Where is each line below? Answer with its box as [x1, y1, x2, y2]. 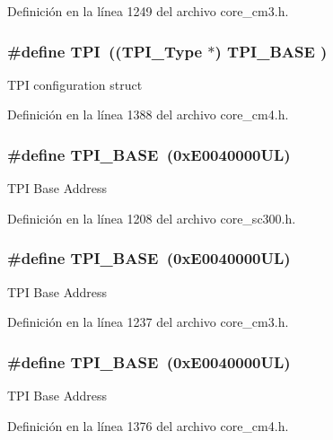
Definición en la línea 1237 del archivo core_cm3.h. [7, 312, 289, 331]
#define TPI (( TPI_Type [7, 40, 203, 62]
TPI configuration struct [7, 75, 143, 93]
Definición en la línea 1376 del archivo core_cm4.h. [7, 416, 289, 435]
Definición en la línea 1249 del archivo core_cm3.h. [7, 2, 289, 20]
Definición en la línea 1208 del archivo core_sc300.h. [7, 208, 296, 227]
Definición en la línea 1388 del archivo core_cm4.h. [7, 105, 289, 124]
